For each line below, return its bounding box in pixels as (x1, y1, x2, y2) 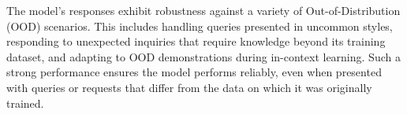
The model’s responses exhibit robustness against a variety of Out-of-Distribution (6, 2, 401, 18)
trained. (6, 94, 44, 111)
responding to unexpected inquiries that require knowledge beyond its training (6, 33, 386, 50)
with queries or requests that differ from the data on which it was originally (6, 79, 372, 95)
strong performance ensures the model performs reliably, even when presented (6, 64, 382, 80)
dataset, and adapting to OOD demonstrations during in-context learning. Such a (6, 48, 401, 64)
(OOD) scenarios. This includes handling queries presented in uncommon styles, (6, 17, 393, 34)
